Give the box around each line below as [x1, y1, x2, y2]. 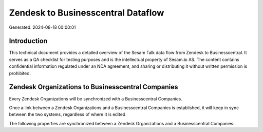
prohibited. [9, 70, 31, 76]
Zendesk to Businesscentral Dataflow [9, 7, 164, 18]
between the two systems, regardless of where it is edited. [9, 112, 127, 117]
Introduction [9, 37, 48, 45]
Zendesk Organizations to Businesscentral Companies [9, 83, 178, 91]
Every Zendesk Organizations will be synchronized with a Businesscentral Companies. [9, 95, 183, 102]
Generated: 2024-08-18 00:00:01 [9, 24, 76, 30]
